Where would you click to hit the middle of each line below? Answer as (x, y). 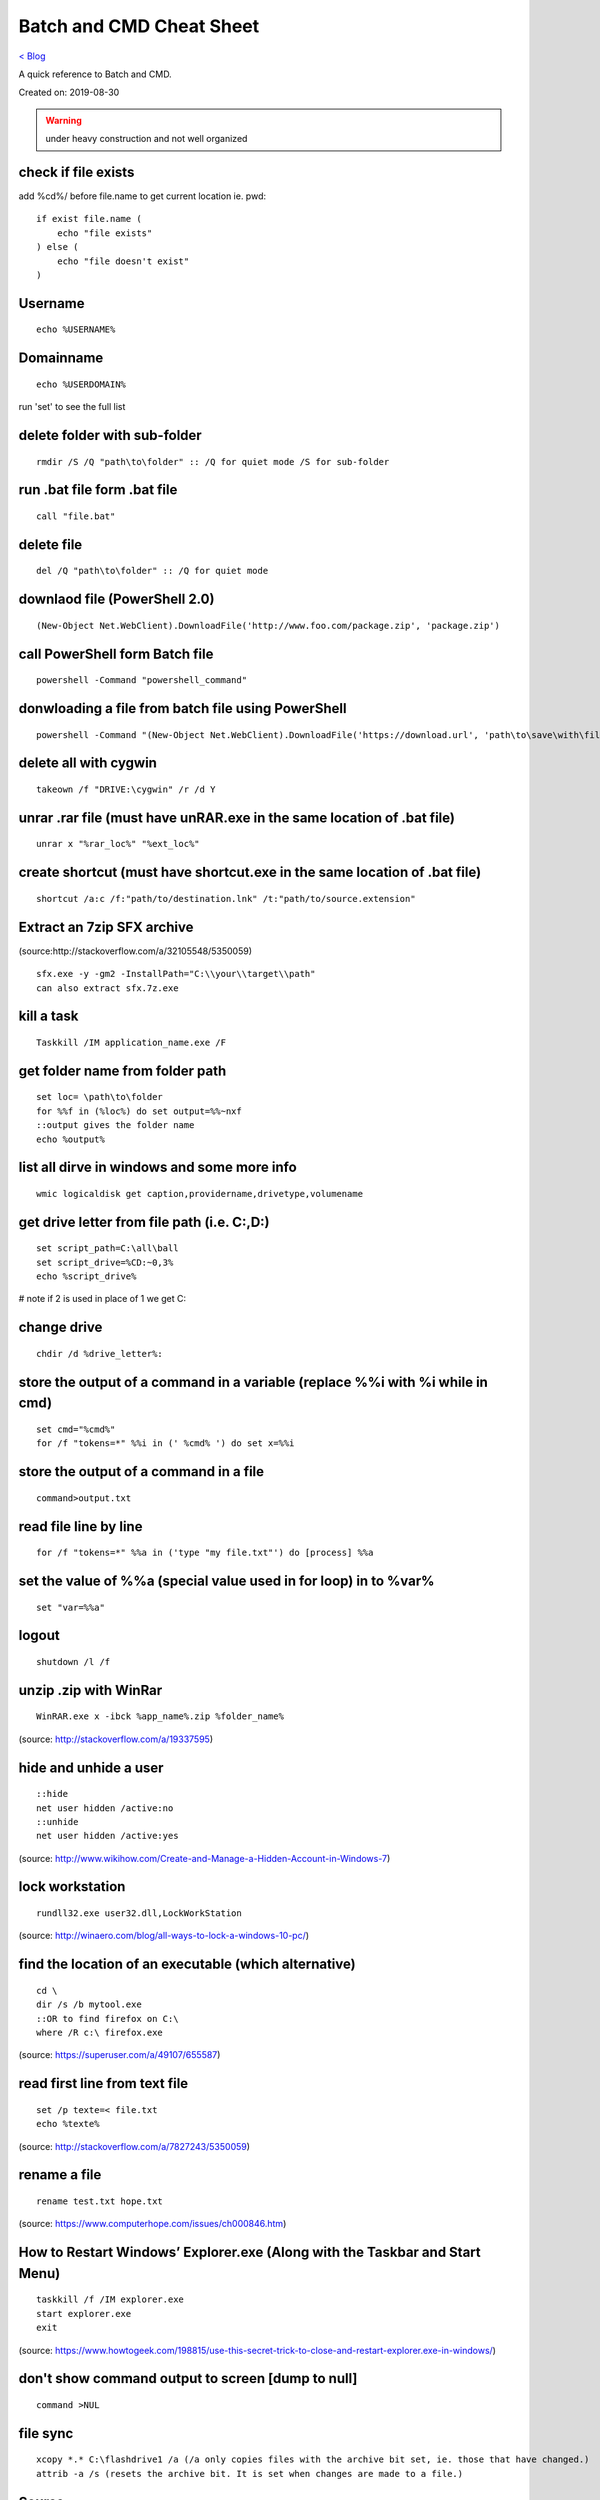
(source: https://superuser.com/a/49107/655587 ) (119, 2055)
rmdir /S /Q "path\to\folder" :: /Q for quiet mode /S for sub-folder (213, 461)
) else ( (57, 247)
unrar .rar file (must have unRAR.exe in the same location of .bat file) (236, 817)
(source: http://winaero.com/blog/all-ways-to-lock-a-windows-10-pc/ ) (164, 1936)
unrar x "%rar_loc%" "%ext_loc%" (118, 844)
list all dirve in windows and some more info (157, 1167)
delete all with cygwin (87, 763)
